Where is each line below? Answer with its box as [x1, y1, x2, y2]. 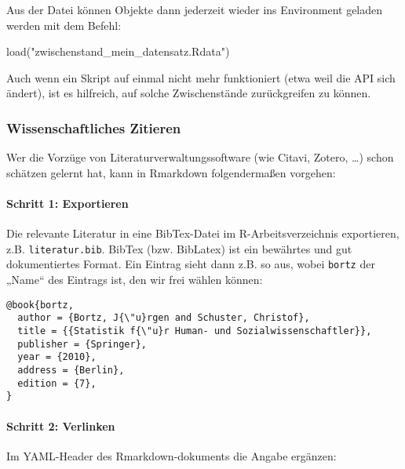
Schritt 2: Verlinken [6, 417, 115, 434]
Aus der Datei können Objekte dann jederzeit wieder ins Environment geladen [6, 2, 383, 17]
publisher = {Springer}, [17, 338, 147, 350]
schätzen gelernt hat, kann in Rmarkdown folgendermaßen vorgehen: [6, 164, 336, 180]
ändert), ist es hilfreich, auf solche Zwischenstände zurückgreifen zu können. [6, 85, 371, 101]
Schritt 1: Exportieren [6, 195, 129, 211]
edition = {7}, [17, 377, 97, 389]
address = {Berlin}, [17, 364, 125, 376]
